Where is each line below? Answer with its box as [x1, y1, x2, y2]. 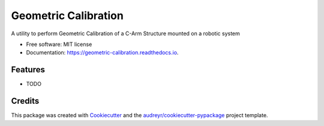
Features [11, 64, 45, 75]
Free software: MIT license [26, 41, 92, 48]
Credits [11, 96, 40, 106]
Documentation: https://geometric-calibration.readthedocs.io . [26, 49, 179, 56]
